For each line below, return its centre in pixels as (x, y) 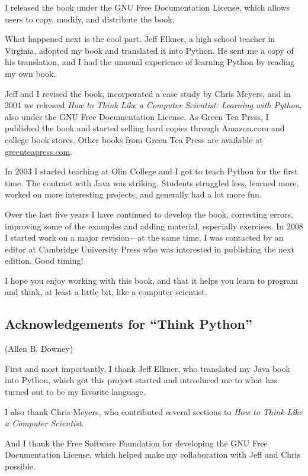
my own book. (31, 73)
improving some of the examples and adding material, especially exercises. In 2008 (154, 226)
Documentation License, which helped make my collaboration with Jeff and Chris (153, 454)
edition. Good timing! (44, 260)
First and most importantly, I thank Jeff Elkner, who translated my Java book (147, 368)
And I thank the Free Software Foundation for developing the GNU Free (136, 443)
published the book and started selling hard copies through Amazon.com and (145, 128)
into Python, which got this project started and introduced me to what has (141, 380)
